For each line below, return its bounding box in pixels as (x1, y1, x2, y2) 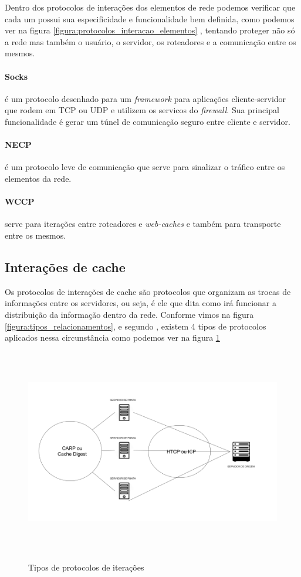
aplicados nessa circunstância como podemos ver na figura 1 (5, 331, 220, 344)
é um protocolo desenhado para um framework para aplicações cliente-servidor (5, 92, 286, 104)
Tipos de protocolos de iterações (28, 561, 144, 573)
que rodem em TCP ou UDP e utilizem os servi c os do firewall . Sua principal (5, 104, 279, 116)
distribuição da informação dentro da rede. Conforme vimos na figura (5, 308, 254, 320)
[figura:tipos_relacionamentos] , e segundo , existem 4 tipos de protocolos (5, 320, 266, 332)
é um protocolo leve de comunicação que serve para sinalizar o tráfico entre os (5, 161, 285, 173)
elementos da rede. (5, 172, 72, 184)
